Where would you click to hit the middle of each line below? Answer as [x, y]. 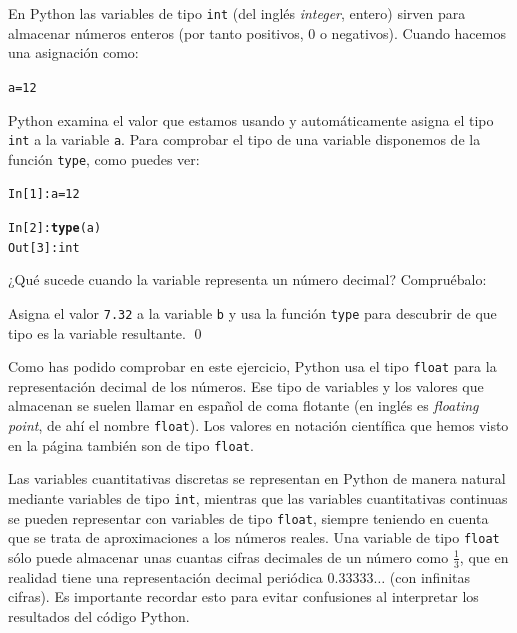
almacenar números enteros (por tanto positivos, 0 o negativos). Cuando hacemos [257, 32]
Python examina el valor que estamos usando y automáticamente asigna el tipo [251, 119]
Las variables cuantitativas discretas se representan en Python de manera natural [257, 478]
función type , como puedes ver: [104, 158]
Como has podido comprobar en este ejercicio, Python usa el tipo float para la [252, 366]
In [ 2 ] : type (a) [55, 228]
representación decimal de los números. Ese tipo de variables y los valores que [246, 385]
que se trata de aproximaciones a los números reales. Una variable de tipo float [254, 537]
